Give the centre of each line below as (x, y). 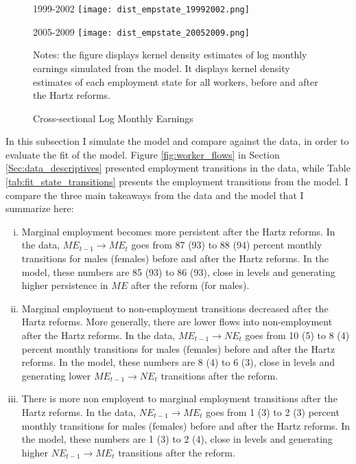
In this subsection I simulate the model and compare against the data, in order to (177, 141)
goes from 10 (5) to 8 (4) (297, 335)
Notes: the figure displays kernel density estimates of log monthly (170, 55)
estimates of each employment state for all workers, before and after (176, 81)
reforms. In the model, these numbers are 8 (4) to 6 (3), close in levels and (178, 362)
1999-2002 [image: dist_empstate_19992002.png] (141, 8)
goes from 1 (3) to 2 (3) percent (273, 411)
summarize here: (40, 208)
